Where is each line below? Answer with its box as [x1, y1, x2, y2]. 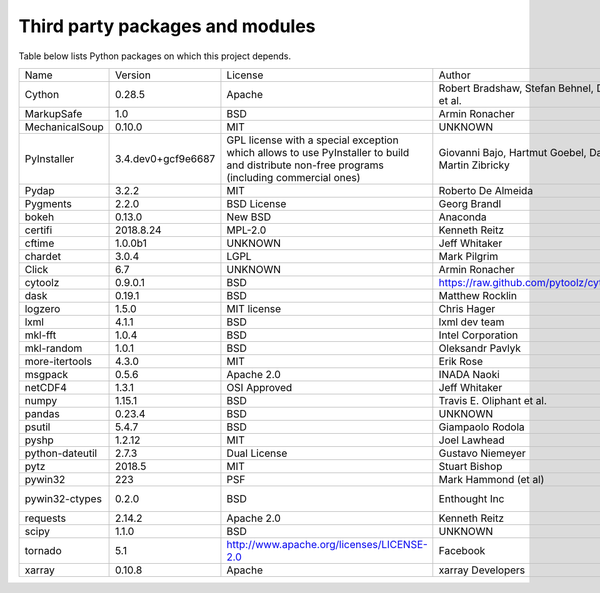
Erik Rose [438, 354, 484, 368]
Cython [24, 87, 60, 101]
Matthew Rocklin [438, 288, 517, 302]
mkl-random [24, 341, 83, 355]
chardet [24, 249, 62, 263]
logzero [24, 301, 61, 315]
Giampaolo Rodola [438, 420, 525, 434]
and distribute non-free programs [226, 158, 385, 172]
